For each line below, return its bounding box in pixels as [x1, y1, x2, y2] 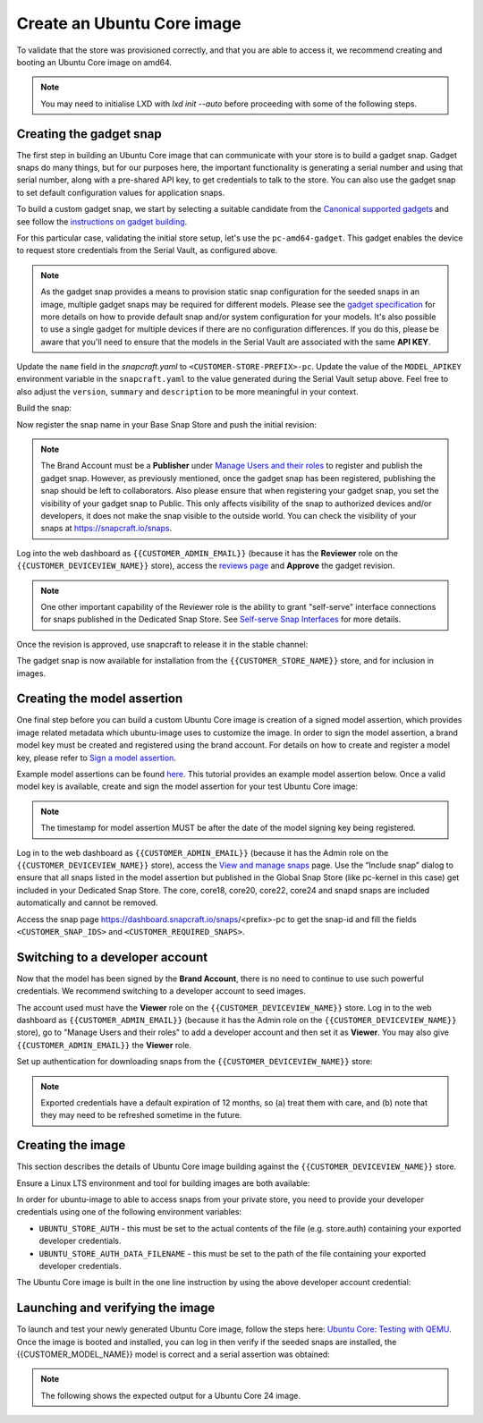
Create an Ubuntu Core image [16, 13, 241, 33]
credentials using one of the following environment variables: [16, 1207, 241, 1217]
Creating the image [16, 1138, 126, 1153]
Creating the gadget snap [16, 126, 162, 141]
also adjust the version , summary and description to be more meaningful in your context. [16, 385, 359, 397]
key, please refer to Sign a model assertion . [16, 752, 176, 763]
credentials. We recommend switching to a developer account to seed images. [16, 986, 306, 996]
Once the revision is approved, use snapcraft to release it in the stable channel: [16, 639, 309, 649]
